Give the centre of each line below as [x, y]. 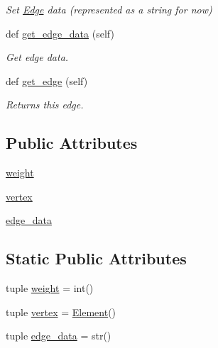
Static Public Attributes [96, 258]
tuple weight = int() [50, 288]
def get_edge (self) [47, 80]
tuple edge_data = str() [59, 336]
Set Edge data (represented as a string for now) [109, 9]
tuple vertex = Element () [61, 311]
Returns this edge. [45, 105]
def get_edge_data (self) [60, 33]
